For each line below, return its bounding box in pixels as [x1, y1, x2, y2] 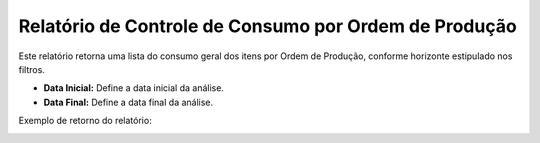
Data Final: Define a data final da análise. [43, 96, 214, 108]
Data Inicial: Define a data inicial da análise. [43, 82, 225, 94]
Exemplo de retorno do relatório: [18, 115, 152, 127]
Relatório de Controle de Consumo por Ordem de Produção [18, 15, 517, 37]
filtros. [18, 63, 45, 75]
